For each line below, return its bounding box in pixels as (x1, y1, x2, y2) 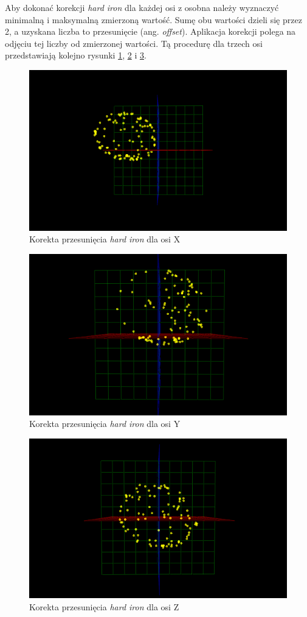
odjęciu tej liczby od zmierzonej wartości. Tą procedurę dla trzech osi (5, 37, 263, 49)
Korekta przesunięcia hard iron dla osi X (29, 233, 181, 245)
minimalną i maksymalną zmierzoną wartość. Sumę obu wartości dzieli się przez (5, 13, 302, 26)
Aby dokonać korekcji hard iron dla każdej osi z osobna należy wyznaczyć (5, 1, 279, 13)
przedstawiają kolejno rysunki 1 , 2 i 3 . (5, 49, 147, 62)
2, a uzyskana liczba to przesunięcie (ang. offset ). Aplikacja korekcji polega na (5, 25, 296, 38)
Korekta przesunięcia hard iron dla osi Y (29, 417, 181, 430)
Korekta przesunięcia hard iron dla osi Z (29, 601, 179, 613)
